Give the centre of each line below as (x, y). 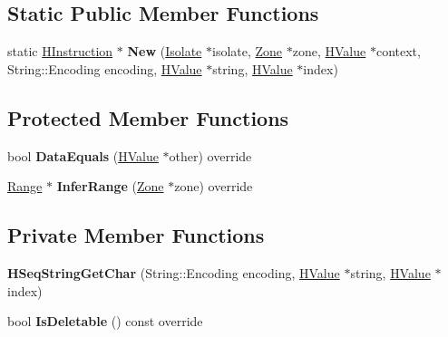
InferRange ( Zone (110, 186)
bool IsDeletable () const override (105, 321)
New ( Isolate (165, 51)
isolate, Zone (247, 51)
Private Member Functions (136, 235)
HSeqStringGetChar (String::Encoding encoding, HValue (174, 272)
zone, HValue (329, 51)
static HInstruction (60, 51)
